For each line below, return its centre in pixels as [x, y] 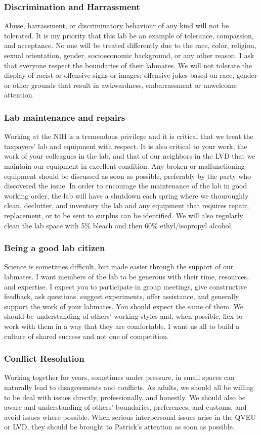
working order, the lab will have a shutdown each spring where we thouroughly [126, 195]
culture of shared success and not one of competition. [86, 336]
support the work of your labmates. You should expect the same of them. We [124, 306]
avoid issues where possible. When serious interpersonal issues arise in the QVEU [130, 417]
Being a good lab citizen [55, 248]
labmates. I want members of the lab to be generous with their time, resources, [126, 276]
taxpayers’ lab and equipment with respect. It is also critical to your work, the [126, 146]
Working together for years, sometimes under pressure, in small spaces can [119, 377]
